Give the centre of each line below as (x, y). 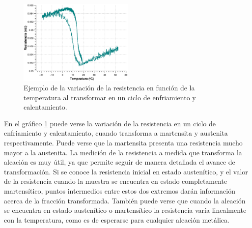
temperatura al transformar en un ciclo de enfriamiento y (110, 97)
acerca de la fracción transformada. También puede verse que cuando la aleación (125, 200)
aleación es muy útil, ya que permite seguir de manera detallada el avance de (120, 162)
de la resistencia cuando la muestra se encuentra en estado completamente (116, 181)
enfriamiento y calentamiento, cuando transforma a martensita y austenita (116, 133)
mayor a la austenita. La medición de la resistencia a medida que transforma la (123, 152)
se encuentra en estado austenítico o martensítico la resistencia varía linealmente (125, 210)
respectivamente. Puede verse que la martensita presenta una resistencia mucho (123, 143)
